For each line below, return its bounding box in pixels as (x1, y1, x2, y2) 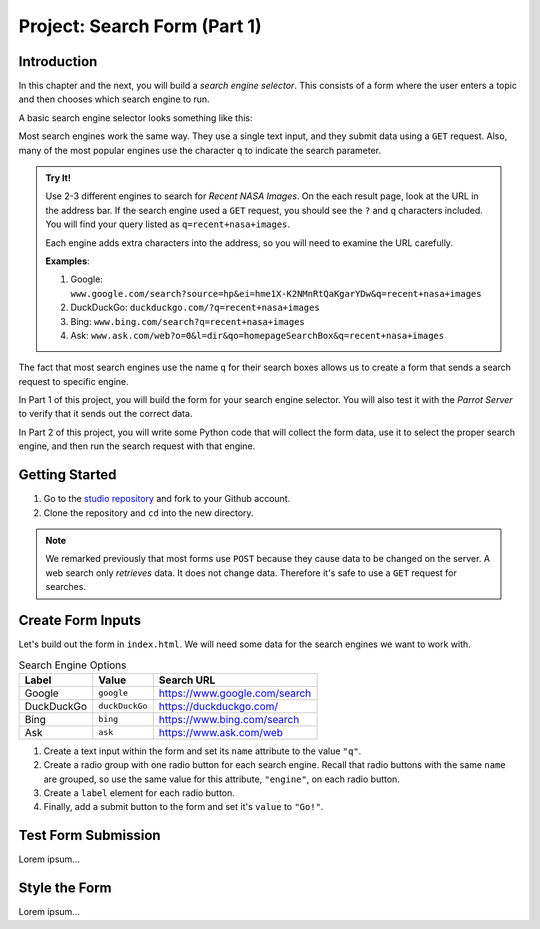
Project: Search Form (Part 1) (18, 15, 262, 37)
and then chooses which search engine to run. (18, 93, 210, 105)
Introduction (18, 53, 98, 70)
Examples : (45, 255, 90, 267)
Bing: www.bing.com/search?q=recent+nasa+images (70, 315, 305, 327)
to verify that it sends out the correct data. (18, 408, 193, 420)
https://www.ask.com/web (158, 725, 284, 739)
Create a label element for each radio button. (43, 786, 235, 799)
